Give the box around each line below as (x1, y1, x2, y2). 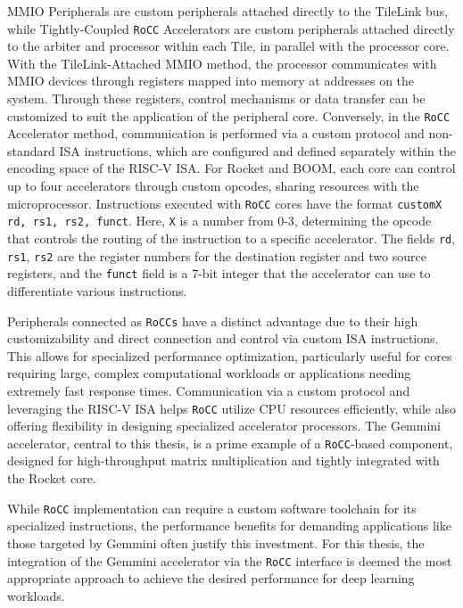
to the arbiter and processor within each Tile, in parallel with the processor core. (7, 37, 450, 55)
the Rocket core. (7, 469, 96, 488)
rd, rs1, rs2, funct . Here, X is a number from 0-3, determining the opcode (7, 211, 432, 230)
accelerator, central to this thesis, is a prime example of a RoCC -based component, (7, 433, 453, 452)
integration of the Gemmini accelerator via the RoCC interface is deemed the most (7, 551, 452, 570)
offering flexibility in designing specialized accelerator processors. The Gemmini (7, 416, 441, 435)
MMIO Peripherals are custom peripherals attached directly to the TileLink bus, (7, 2, 449, 20)
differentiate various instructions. (7, 281, 187, 300)
